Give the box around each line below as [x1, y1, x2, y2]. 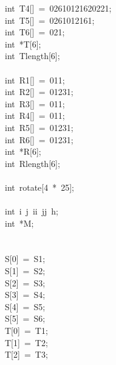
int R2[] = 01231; [5, 85, 73, 98]
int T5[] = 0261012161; [5, 13, 95, 26]
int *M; [5, 216, 34, 229]
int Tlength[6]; [5, 49, 60, 62]
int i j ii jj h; [5, 205, 58, 218]
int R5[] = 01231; [5, 121, 73, 133]
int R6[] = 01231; [5, 133, 73, 146]
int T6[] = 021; [5, 26, 65, 38]
